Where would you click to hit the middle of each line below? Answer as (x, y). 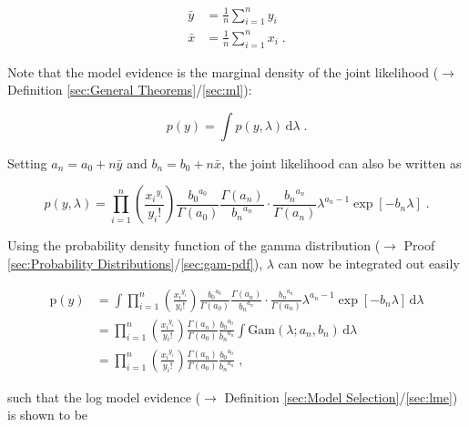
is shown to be (48, 415)
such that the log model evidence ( (104, 396)
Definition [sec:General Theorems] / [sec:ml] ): (130, 90)
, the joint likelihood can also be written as (341, 163)
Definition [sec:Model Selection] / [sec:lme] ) (341, 396)
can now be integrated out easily (369, 264)
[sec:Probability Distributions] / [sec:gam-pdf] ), (135, 264)
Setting (27, 163)
